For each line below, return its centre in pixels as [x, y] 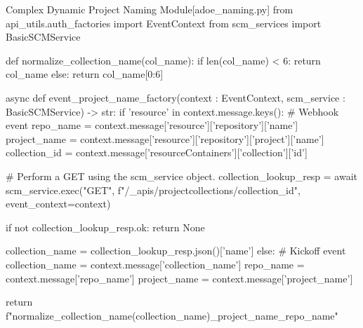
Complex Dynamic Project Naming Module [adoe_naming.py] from [150, 9]
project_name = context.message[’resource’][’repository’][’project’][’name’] [165, 138]
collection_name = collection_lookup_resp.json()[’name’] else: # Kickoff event [176, 251]
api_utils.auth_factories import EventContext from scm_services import [164, 23]
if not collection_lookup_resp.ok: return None [105, 227]
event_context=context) [58, 204]
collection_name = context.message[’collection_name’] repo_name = [155, 264]
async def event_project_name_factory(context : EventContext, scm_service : [176, 97]
